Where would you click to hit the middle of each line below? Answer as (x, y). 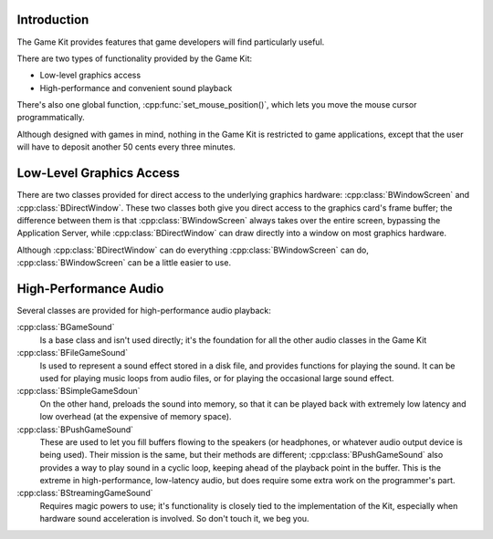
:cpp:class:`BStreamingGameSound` (85, 493)
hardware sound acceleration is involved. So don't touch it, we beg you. (174, 519)
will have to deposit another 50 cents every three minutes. (126, 147)
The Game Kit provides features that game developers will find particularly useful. (171, 42)
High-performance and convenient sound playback (136, 88)
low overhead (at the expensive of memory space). (136, 417)
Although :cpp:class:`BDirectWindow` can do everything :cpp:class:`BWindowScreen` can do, (193, 250)
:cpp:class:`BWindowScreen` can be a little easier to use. (124, 263)
